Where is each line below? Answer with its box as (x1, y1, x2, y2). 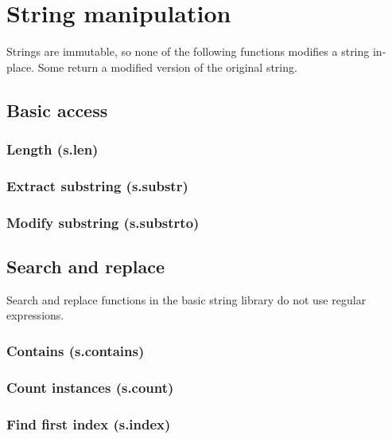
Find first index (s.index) (6, 414, 171, 433)
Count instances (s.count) (6, 377, 174, 397)
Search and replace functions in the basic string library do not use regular (6, 291, 367, 308)
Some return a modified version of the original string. (37, 58, 297, 75)
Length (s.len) (6, 139, 99, 159)
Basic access (6, 97, 108, 122)
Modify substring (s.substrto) (6, 212, 200, 232)
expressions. (6, 307, 64, 323)
